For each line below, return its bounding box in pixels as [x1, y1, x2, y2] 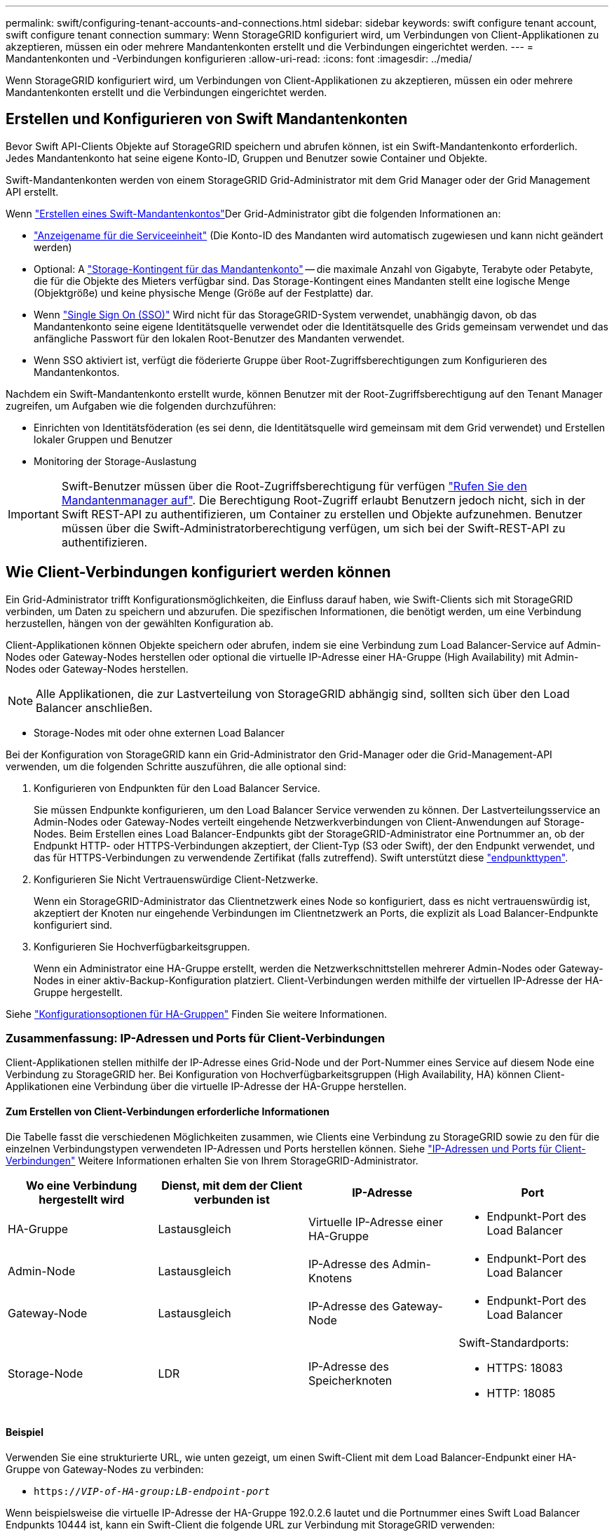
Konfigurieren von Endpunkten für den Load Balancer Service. [34, 781, 320, 794]
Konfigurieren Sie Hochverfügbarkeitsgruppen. [34, 940, 250, 953]
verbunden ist [193, 1192, 270, 1207]
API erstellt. [6, 185, 59, 198]
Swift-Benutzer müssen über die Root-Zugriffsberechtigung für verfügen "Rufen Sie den [61, 478, 527, 493]
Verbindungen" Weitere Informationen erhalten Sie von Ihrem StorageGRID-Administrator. [6, 1154, 418, 1167]
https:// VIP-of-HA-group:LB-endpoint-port [34, 1485, 271, 1497]
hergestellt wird [39, 1192, 125, 1207]
